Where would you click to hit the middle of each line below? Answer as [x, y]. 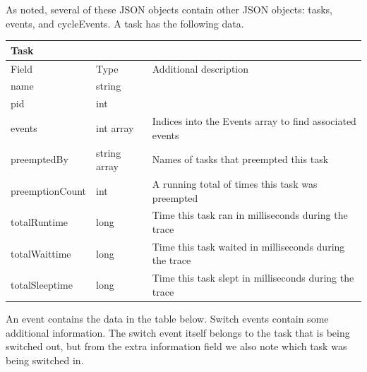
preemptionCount [49, 190]
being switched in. [45, 360]
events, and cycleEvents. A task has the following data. [125, 23]
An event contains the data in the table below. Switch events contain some [167, 318]
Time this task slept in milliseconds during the [253, 278]
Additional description [200, 68]
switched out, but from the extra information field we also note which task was [176, 346]
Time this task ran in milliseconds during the [250, 215]
